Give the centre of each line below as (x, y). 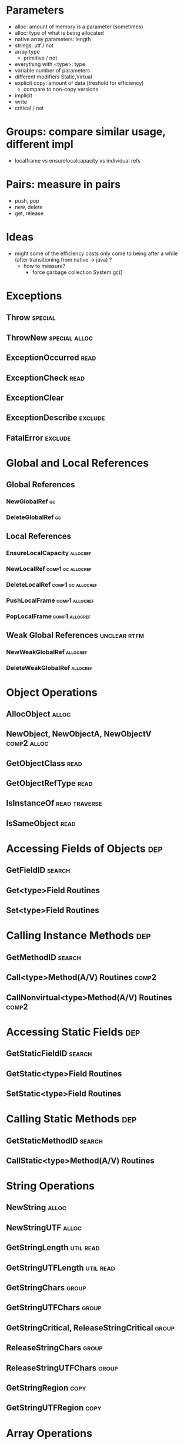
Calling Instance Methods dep (78, 936)
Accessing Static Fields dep (73, 1032)
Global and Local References (77, 463)
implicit (23, 95)
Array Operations (49, 1433)
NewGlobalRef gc (31, 501)
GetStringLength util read (53, 1248)
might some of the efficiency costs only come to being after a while (96, 253)
